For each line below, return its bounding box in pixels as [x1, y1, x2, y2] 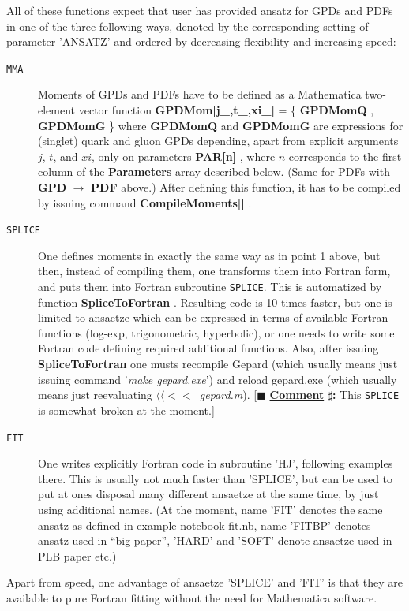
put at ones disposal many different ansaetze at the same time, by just [38, 486, 379, 502]
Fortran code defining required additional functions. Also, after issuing [38, 340, 379, 356]
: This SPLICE [332, 386, 400, 403]
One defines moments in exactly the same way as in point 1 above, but [38, 247, 381, 263]
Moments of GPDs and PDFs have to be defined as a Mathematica [38, 86, 362, 102]
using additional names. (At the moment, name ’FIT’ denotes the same [38, 501, 383, 517]
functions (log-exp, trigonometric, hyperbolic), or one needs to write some [38, 324, 395, 341]
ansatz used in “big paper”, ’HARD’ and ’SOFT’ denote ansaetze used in [38, 532, 392, 549]
